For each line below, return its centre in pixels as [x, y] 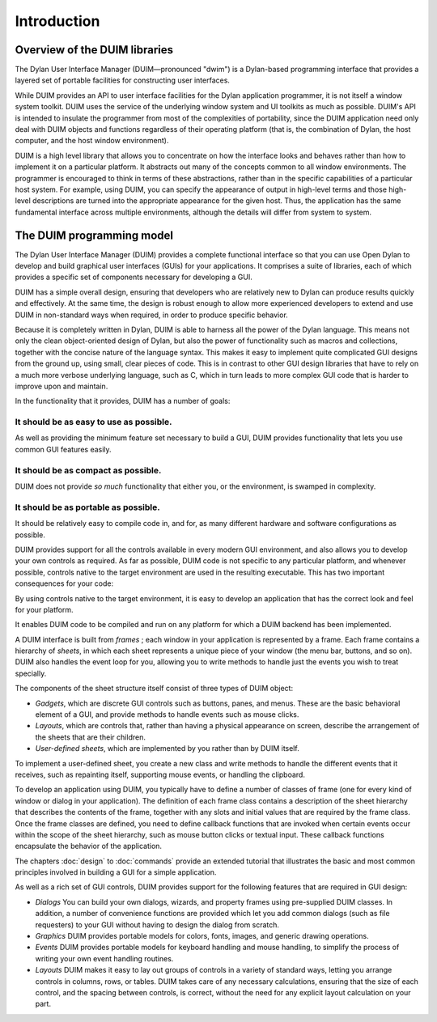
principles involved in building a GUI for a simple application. [116, 872]
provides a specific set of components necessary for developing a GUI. [134, 277]
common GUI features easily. [64, 449]
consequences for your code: [64, 583]
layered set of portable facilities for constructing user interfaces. [123, 80]
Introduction [57, 21]
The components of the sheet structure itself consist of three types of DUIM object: [154, 689]
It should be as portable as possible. [88, 507]
